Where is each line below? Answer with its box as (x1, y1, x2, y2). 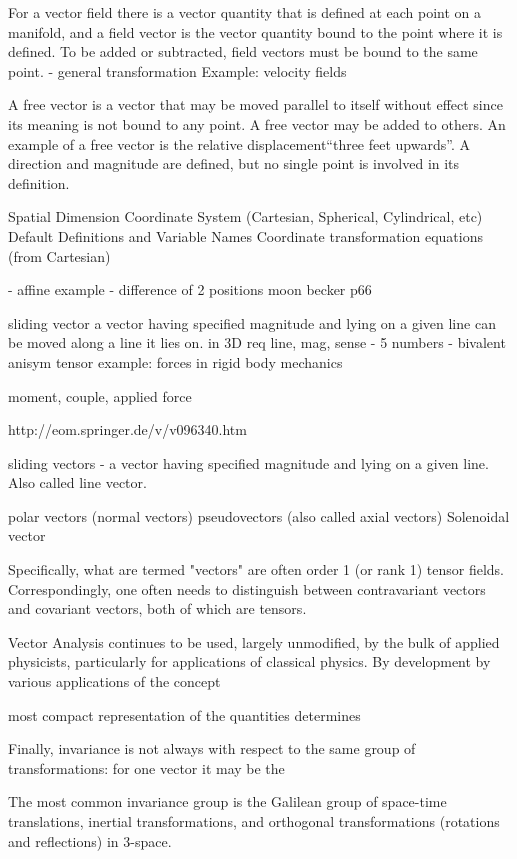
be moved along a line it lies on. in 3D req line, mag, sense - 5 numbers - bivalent (8, 332, 506, 353)
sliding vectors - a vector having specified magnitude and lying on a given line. (8, 452, 489, 473)
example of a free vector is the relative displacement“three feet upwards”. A (8, 133, 470, 154)
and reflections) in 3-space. (8, 830, 172, 851)
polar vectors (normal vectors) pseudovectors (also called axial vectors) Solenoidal (8, 505, 510, 526)
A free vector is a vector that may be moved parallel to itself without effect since (8, 94, 503, 115)
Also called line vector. (8, 472, 147, 493)
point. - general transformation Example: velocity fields (8, 60, 347, 81)
